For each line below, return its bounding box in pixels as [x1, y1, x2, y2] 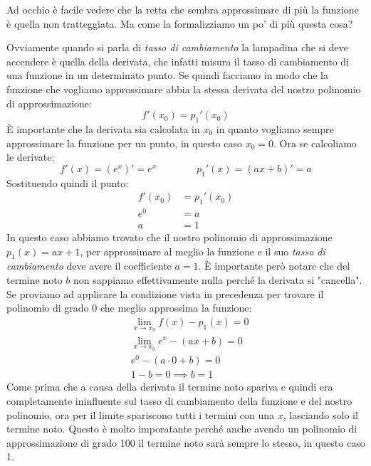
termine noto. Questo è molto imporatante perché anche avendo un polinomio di [6, 421, 357, 436]
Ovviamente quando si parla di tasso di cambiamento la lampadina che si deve [6, 40, 348, 55]
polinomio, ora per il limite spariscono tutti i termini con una [6, 407, 275, 422]
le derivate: [6, 149, 55, 164]
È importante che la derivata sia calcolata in [6, 121, 200, 136]
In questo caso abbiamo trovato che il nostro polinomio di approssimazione [6, 230, 333, 245]
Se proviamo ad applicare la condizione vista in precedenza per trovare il [6, 286, 324, 301]
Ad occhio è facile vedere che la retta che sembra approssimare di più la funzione [6, 2, 359, 16]
